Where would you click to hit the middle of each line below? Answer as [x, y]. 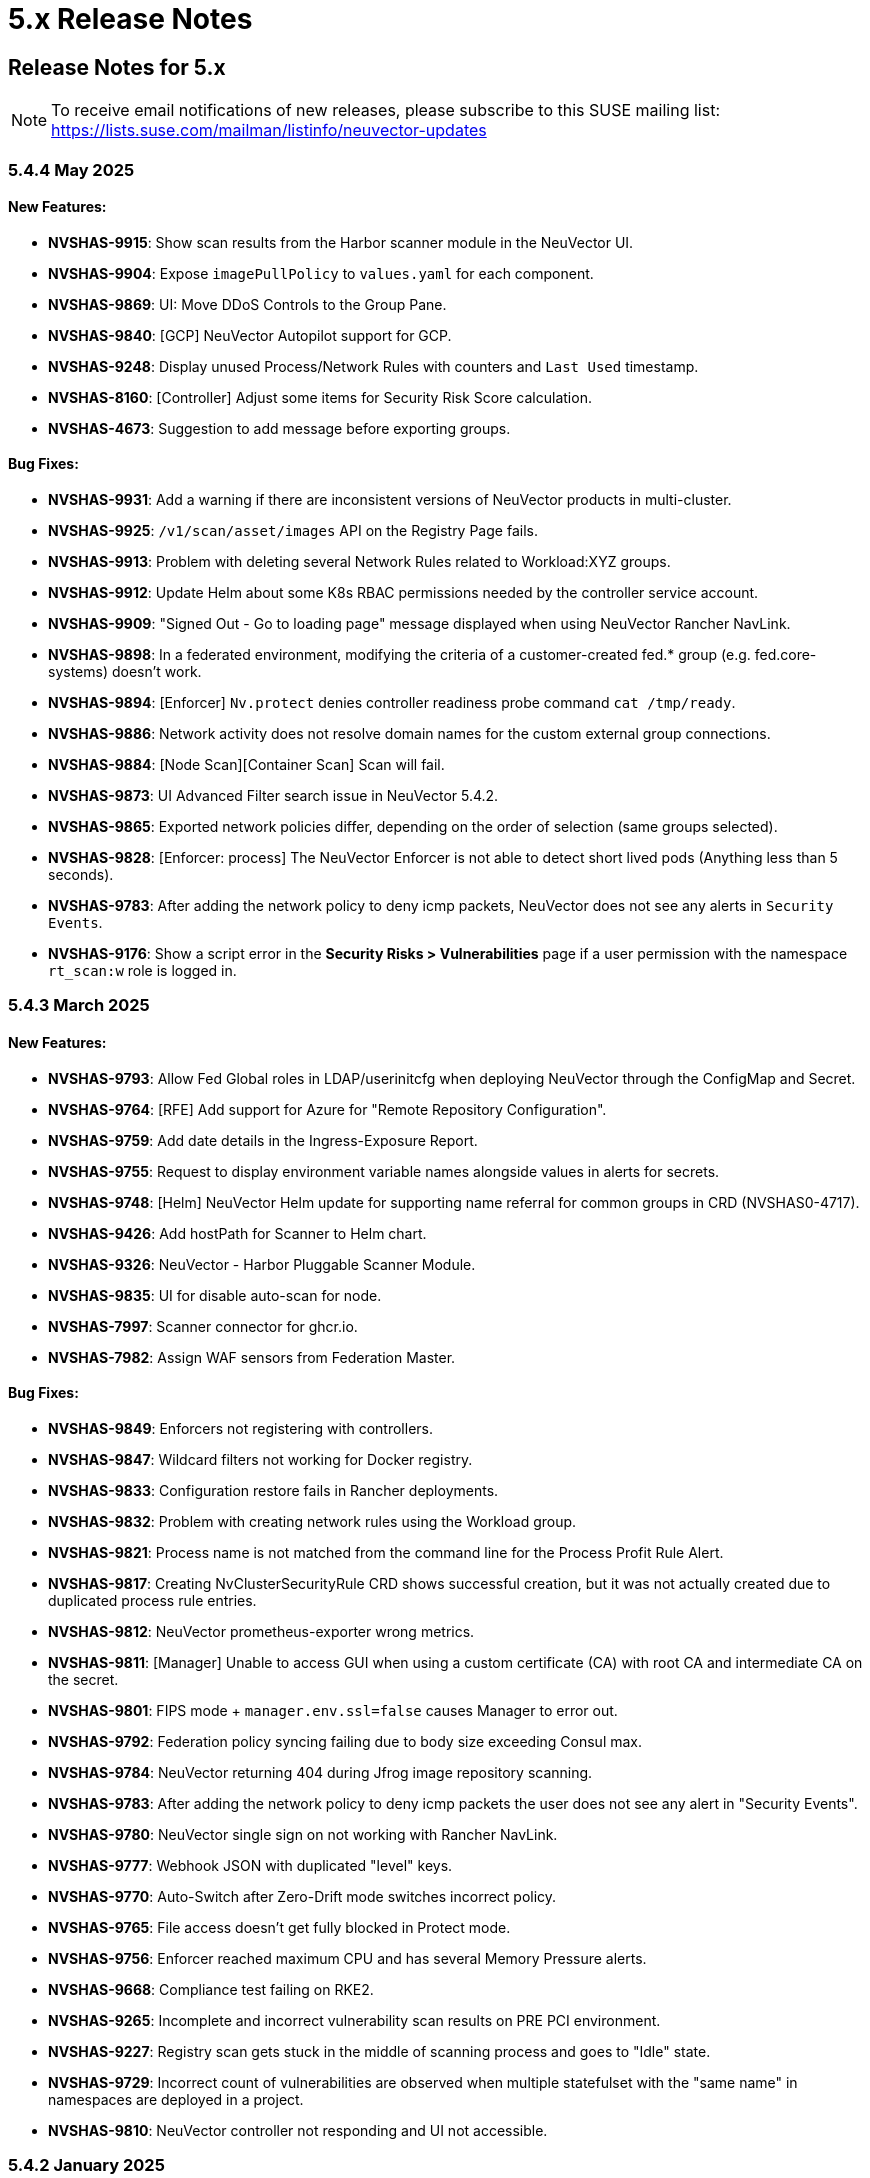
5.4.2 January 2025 [86, 2165]
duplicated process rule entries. [152, 1600]
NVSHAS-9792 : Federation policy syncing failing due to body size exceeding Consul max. [345, 1741]
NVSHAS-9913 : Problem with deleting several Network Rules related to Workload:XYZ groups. [359, 561]
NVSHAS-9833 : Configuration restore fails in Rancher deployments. [273, 1490]
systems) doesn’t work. [125, 671]
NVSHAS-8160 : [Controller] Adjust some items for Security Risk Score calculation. [320, 397]
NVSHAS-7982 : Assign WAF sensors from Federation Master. [252, 1357]
